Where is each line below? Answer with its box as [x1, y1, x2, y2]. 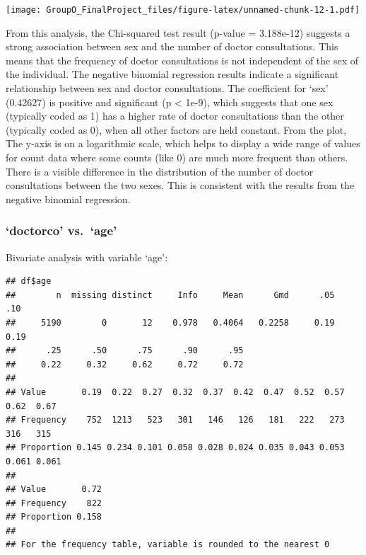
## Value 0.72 [6, 484, 102, 495]
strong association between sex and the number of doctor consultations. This [6, 39, 338, 54]
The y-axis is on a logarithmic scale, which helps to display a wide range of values [6, 136, 360, 151]
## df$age [6, 276, 52, 287]
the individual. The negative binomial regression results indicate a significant [6, 67, 339, 81]
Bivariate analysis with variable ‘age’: [6, 249, 168, 264]
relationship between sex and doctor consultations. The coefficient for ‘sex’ [6, 81, 329, 96]
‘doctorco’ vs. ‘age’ [6, 222, 117, 239]
